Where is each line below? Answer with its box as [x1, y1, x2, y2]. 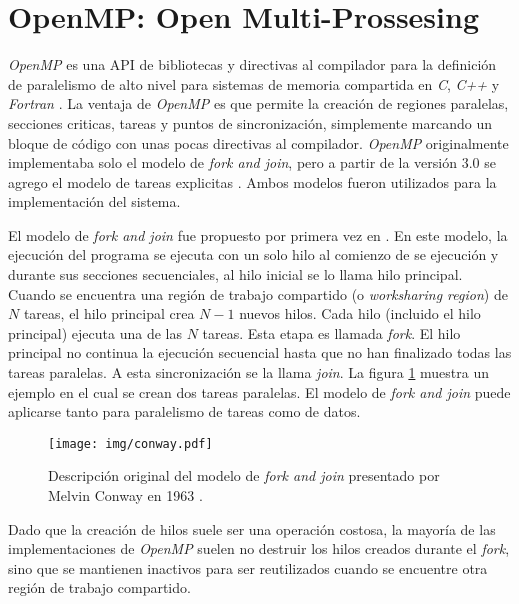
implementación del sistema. [8, 191, 181, 212]
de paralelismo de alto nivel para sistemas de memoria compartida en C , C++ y [8, 73, 500, 94]
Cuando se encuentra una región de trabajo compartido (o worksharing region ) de [8, 283, 508, 304]
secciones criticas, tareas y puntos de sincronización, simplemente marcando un [8, 112, 493, 133]
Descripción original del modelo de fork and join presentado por [48, 465, 440, 486]
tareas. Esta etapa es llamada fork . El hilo [202, 322, 461, 343]
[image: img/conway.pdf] [48, 436, 213, 451]
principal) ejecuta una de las [8, 322, 182, 343]
